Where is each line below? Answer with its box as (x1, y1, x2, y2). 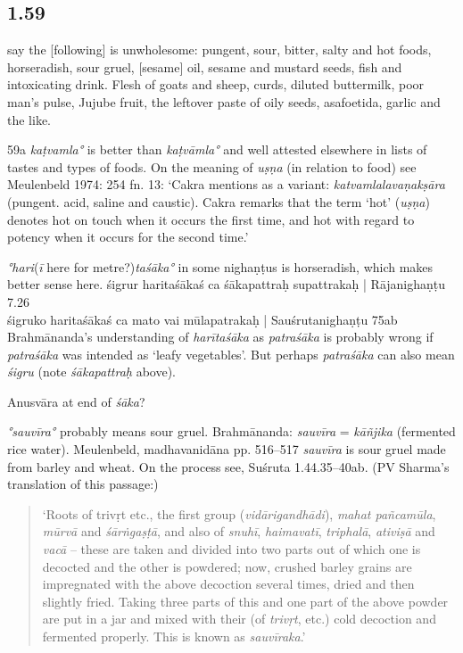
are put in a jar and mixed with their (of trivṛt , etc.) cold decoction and (42, 609, 436, 628)
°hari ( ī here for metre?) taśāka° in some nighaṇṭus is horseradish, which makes (7, 257, 434, 276)
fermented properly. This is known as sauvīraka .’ (42, 627, 306, 646)
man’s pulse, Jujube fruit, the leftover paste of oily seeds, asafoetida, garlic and (7, 92, 441, 111)
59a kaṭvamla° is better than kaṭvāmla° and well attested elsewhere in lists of (7, 140, 427, 159)
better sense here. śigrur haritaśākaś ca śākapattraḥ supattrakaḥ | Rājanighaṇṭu (7, 275, 446, 293)
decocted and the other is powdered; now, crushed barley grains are (42, 557, 412, 575)
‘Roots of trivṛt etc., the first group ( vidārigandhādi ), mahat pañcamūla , (42, 504, 436, 523)
